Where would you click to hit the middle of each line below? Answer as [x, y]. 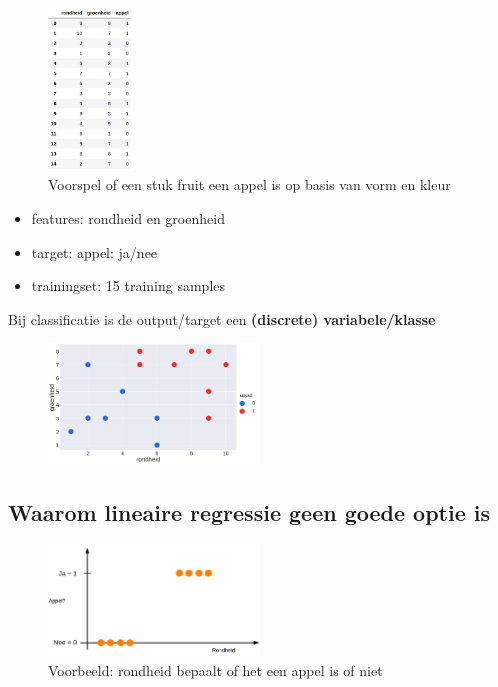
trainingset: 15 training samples [128, 285]
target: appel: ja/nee [94, 251]
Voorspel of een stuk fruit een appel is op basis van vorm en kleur [249, 184]
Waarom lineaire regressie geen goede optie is [249, 511]
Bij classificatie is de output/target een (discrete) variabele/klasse [222, 318]
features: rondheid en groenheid [128, 217]
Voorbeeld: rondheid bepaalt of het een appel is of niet [215, 669]
